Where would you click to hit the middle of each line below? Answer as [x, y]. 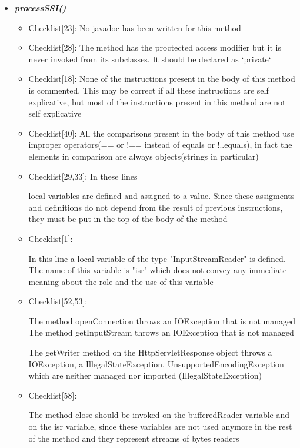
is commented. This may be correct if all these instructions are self [149, 90]
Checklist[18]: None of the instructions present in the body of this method [162, 79]
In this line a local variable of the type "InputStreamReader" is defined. [157, 258]
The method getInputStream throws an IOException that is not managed [161, 332]
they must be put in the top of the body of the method [128, 219]
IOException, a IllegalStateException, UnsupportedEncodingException [156, 364]
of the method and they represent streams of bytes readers [134, 438]
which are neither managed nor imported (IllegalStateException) [145, 375]
